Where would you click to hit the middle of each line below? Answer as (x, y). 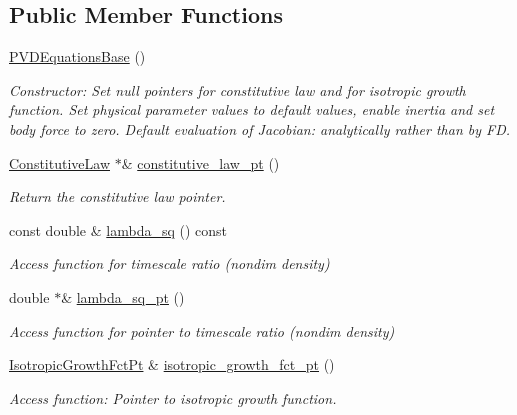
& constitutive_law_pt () (200, 162)
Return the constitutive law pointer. (117, 196)
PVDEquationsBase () (77, 56)
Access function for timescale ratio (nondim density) (169, 263)
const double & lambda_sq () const (118, 229)
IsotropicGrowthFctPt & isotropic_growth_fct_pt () (172, 364)
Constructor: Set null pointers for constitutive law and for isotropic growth (237, 89)
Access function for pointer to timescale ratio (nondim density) (202, 330)
